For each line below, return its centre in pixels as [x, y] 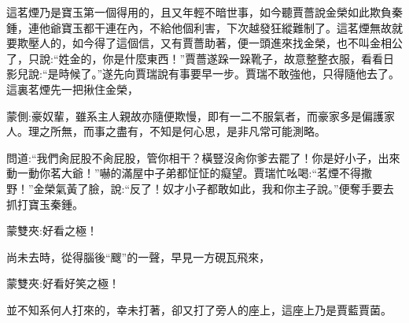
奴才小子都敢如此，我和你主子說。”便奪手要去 [278, 188]
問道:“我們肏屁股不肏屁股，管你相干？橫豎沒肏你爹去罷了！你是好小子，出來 [203, 157]
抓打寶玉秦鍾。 [45, 204]
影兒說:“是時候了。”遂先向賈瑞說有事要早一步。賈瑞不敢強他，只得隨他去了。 [203, 74]
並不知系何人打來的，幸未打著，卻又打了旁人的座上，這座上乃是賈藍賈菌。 [199, 309]
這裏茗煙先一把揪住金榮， [72, 89]
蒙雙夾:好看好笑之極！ [63, 283]
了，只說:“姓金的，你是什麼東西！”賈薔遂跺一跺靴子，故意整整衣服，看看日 [201, 58]
